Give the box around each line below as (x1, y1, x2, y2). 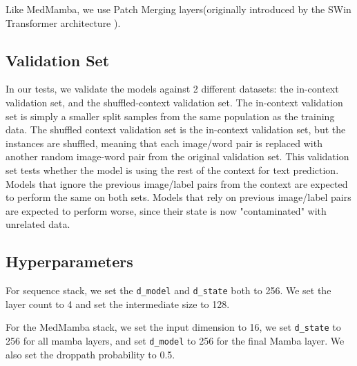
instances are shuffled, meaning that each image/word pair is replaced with (6, 135, 322, 150)
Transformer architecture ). (6, 15, 121, 30)
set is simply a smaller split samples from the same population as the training (6, 108, 335, 123)
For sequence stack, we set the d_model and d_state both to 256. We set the (6, 283, 331, 298)
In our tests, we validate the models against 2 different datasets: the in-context (6, 81, 339, 96)
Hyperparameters (6, 251, 133, 272)
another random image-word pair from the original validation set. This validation (6, 149, 349, 164)
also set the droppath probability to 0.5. (6, 347, 175, 361)
